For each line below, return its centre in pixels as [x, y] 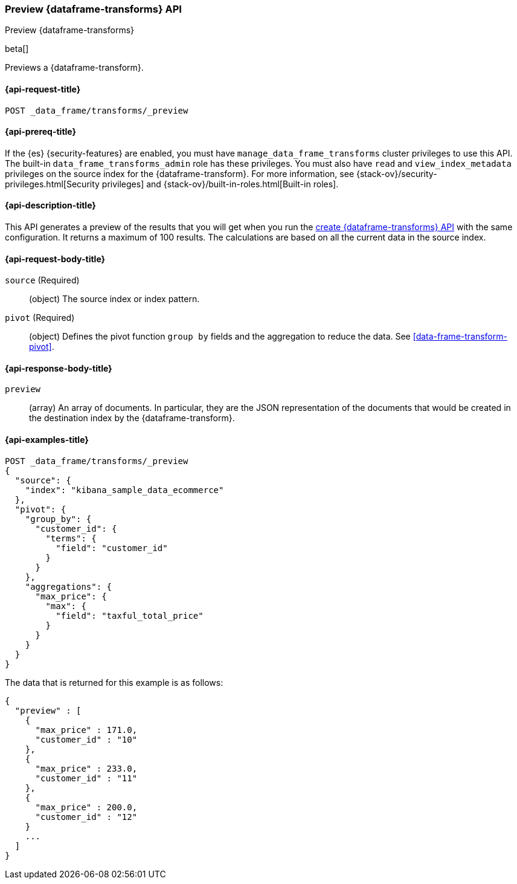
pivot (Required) [40, 318]
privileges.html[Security [52, 184]
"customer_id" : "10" [86, 739]
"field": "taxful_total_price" [130, 615]
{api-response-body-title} [59, 368]
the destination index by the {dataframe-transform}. [132, 418]
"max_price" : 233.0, [86, 768]
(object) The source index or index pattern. [114, 299]
